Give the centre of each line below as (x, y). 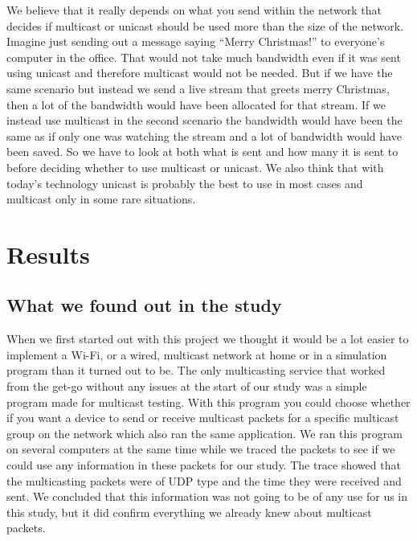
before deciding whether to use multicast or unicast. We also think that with (195, 167)
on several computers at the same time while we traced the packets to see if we (201, 449)
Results (48, 254)
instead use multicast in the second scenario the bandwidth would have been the (204, 120)
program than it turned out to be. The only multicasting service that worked (196, 370)
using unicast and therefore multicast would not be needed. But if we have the (200, 73)
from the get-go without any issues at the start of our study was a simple (187, 386)
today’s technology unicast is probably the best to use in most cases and (185, 183)
